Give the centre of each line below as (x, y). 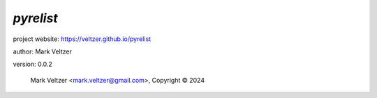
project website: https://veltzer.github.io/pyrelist (82, 39)
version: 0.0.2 (32, 64)
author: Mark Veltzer (43, 51)
